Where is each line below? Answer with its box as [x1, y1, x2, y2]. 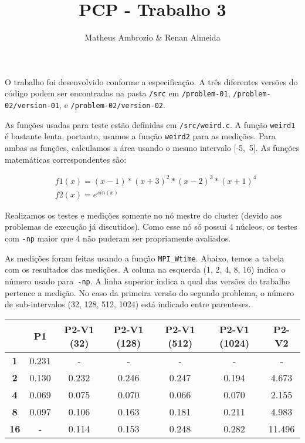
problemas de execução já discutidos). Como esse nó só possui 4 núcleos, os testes [5, 220, 297, 233]
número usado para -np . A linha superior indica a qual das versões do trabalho [5, 274, 290, 287]
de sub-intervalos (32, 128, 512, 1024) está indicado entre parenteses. [5, 298, 251, 310]
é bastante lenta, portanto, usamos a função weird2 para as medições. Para [5, 130, 276, 142]
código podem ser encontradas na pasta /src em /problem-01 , [5, 87, 231, 99]
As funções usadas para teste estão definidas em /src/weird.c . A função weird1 [5, 118, 296, 130]
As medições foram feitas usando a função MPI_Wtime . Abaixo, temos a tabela [5, 251, 284, 264]
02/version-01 [5, 101, 60, 110]
